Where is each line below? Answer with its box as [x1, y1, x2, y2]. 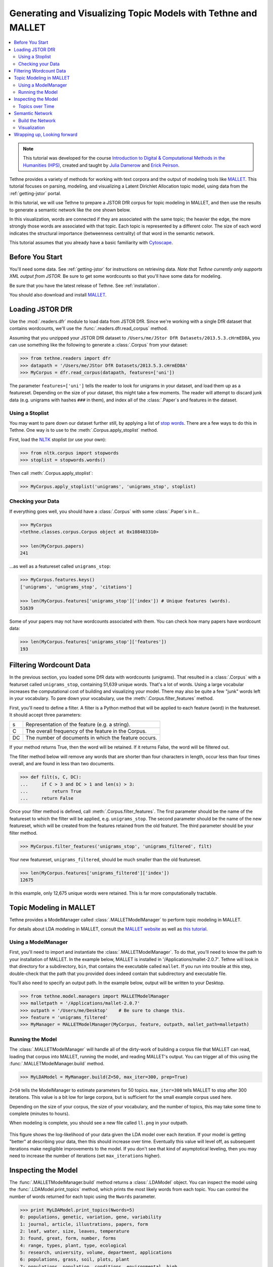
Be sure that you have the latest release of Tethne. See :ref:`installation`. [9, 282, 160, 288]
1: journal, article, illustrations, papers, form [20, 1221, 149, 1227]
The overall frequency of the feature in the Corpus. [25, 728, 147, 735]
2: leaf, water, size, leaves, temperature [20, 1228, 130, 1234]
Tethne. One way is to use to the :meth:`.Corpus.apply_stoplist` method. [9, 427, 158, 433]
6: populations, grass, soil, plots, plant [20, 1257, 130, 1262]
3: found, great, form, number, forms [20, 1236, 116, 1241]
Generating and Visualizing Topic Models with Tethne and [9, 8, 257, 19]
